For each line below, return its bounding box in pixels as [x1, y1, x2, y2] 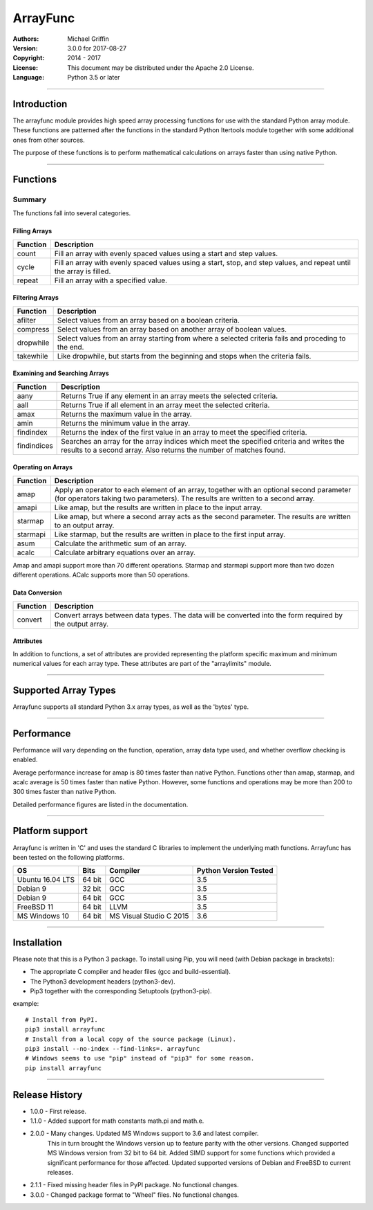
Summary [12, 195, 47, 204]
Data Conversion [12, 588, 62, 597]
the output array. [54, 619, 109, 629]
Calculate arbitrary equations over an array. [54, 548, 196, 557]
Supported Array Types [12, 684, 117, 696]
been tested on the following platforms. [12, 853, 124, 861]
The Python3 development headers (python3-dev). [30, 977, 175, 986]
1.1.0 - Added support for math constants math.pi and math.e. [30, 1117, 204, 1125]
